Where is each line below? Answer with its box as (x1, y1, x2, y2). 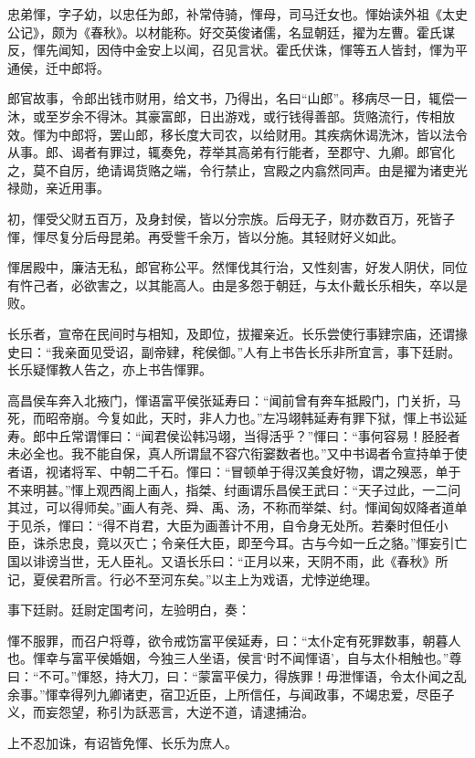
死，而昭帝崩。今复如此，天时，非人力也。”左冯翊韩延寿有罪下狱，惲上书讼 (7, 408, 455, 427)
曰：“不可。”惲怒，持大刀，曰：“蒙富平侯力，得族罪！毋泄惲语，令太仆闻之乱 (7, 667, 467, 685)
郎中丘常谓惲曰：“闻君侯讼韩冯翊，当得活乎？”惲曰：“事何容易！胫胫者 (32, 426, 460, 445)
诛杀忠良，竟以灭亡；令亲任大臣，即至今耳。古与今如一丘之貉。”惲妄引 (32, 533, 455, 553)
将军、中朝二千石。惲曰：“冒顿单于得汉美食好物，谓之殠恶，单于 (70, 462, 461, 481)
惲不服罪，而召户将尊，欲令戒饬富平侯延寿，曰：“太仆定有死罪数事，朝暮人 (7, 630, 461, 649)
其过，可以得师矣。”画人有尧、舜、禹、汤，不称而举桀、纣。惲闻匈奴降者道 (7, 498, 455, 517)
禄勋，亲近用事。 (7, 178, 110, 197)
